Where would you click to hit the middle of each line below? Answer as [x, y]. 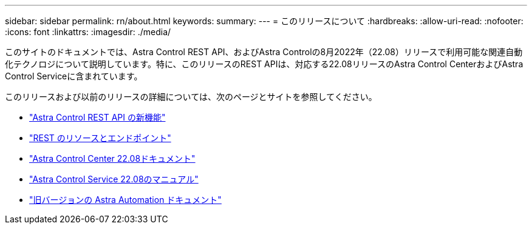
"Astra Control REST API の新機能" [97, 117]
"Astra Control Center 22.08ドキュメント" [112, 158]
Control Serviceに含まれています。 [74, 76]
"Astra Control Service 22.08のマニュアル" [114, 179]
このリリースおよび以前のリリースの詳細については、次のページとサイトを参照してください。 [191, 97]
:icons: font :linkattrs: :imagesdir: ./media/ [88, 32]
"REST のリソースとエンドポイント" [100, 138]
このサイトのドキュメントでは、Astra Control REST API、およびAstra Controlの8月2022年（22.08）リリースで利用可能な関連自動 [264, 52]
